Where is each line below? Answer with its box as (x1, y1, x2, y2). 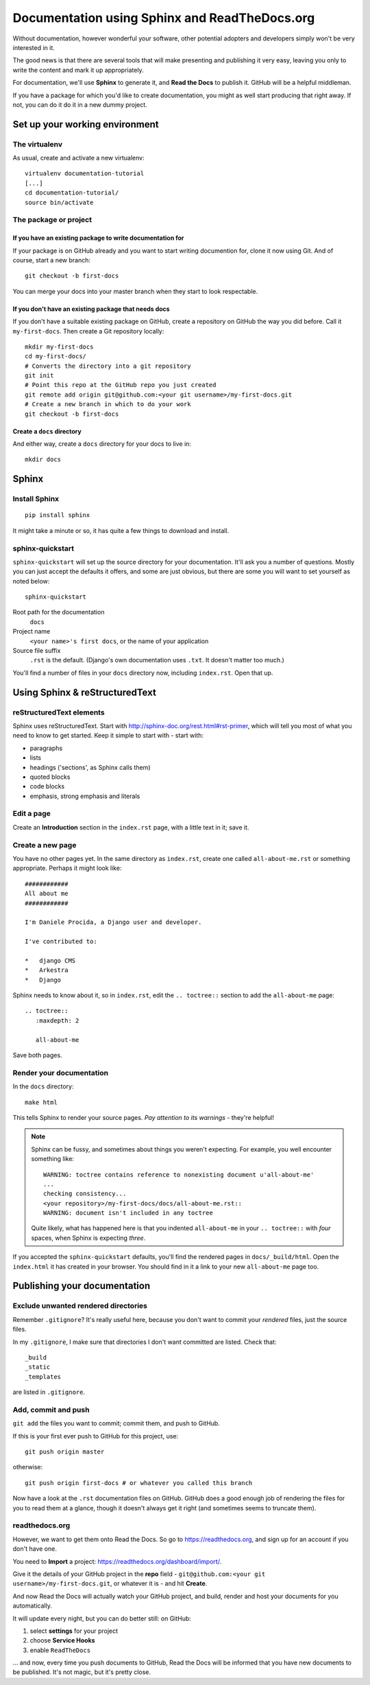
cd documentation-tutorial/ (25, 189, 119, 197)
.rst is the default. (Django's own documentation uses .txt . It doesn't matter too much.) (29, 656, 284, 664)
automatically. (12, 1601, 53, 1610)
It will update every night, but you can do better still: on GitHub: (12, 1614, 192, 1623)
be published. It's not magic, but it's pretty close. (12, 1668, 151, 1676)
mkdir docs (25, 455, 62, 464)
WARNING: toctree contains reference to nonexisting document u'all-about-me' (43, 1171, 314, 1178)
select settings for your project (29, 1627, 119, 1635)
